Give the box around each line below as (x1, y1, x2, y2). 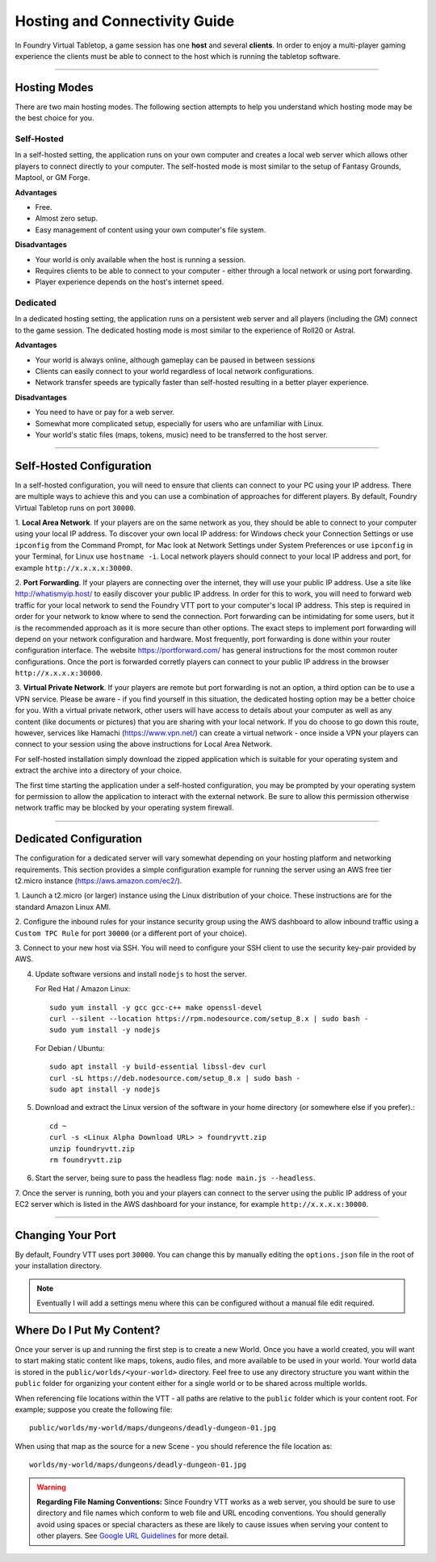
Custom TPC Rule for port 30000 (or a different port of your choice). (15, 928, 247, 938)
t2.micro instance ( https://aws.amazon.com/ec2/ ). (15, 876, 182, 886)
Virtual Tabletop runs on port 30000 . (15, 503, 136, 513)
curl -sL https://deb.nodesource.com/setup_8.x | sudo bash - (49, 1074, 301, 1083)
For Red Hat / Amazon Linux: (35, 984, 131, 994)
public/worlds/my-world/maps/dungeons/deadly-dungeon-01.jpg (29, 1423, 276, 1433)
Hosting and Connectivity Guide (15, 12, 235, 30)
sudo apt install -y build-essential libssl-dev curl (49, 1062, 266, 1071)
